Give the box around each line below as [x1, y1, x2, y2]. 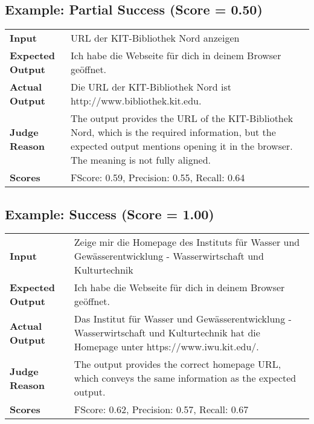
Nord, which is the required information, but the [70, 125, 276, 140]
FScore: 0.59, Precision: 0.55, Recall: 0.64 [70, 170, 245, 185]
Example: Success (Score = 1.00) [5, 204, 214, 223]
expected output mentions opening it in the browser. [70, 139, 293, 153]
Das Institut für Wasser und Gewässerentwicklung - [74, 312, 292, 326]
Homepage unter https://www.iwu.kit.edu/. [74, 339, 259, 354]
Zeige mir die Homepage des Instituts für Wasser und [74, 235, 300, 249]
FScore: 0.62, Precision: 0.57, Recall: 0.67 [74, 402, 249, 417]
